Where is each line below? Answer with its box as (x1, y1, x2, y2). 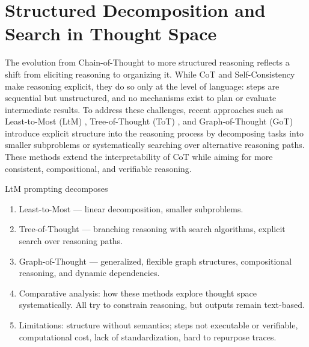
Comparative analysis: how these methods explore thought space (19, 286, 257, 299)
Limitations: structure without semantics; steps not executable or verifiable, (19, 319, 298, 331)
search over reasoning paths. (19, 235, 123, 247)
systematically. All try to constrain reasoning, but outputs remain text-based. (19, 298, 305, 311)
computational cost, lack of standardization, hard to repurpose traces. (19, 330, 277, 343)
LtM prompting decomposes (5, 182, 108, 195)
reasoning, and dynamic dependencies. (19, 266, 160, 279)
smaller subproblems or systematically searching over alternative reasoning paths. (5, 138, 305, 151)
